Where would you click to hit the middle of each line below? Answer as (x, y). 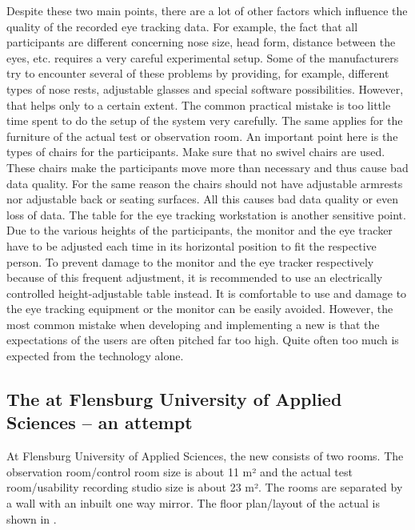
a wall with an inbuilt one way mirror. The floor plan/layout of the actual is (193, 503)
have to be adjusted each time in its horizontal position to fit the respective (192, 245)
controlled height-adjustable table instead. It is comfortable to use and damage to (207, 293)
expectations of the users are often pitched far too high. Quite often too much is (203, 340)
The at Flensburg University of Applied (174, 399)
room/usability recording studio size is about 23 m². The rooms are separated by (205, 487)
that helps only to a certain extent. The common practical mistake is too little (199, 104)
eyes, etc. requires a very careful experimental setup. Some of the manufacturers (203, 57)
